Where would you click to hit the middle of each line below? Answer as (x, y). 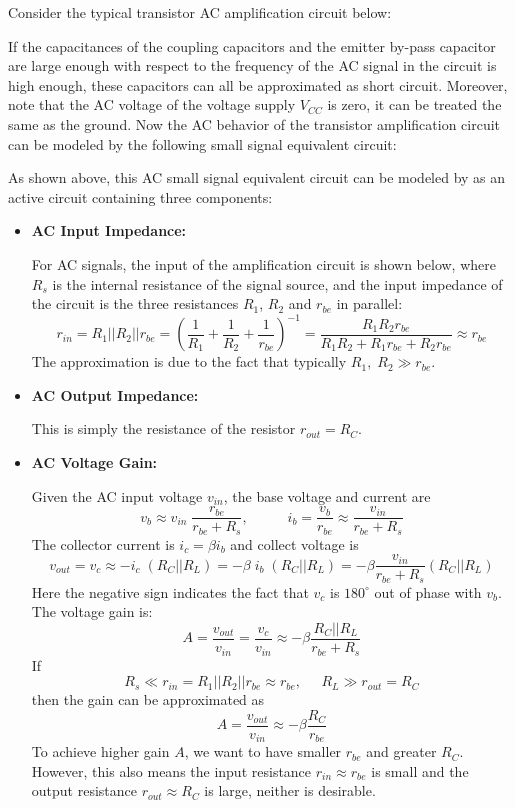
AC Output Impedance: (115, 394)
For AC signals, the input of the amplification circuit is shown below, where (263, 263)
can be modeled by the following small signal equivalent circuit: (202, 143)
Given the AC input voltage (117, 495)
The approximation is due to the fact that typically (189, 361)
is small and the (420, 770)
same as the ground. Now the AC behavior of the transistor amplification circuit (254, 123)
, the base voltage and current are (327, 495)
